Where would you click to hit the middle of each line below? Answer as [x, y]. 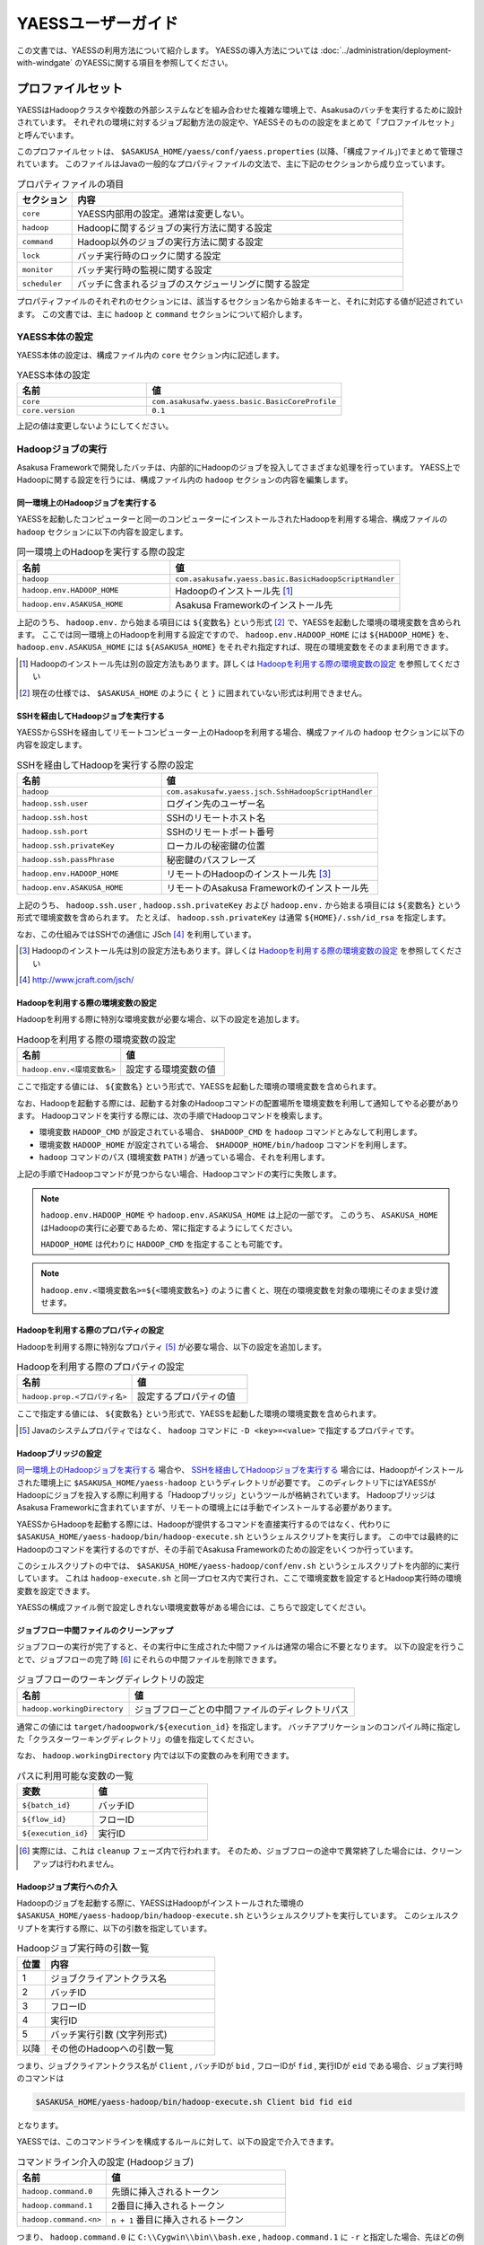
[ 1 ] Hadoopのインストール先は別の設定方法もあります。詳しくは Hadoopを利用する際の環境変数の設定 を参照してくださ [240, 664]
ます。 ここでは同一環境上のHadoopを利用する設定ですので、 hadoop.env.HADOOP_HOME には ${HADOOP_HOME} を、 [235, 634]
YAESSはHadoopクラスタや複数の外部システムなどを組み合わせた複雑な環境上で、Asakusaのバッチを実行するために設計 [240, 110]
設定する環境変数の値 [171, 1070]
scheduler [42, 283]
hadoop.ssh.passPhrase [69, 859]
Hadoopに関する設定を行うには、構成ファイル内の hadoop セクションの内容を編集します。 [185, 480]
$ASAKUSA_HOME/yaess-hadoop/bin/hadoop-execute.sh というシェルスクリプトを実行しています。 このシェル [230, 1915]
